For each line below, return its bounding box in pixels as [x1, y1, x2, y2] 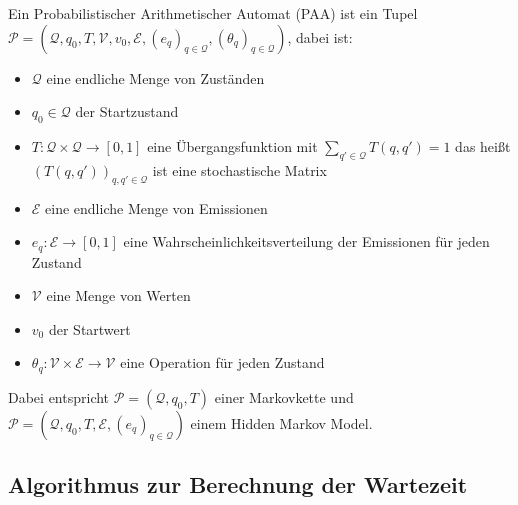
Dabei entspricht [8, 386, 110, 407]
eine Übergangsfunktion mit [147, 135, 318, 156]
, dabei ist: [287, 26, 353, 47]
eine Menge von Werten [46, 285, 191, 306]
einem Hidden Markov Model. [190, 412, 373, 433]
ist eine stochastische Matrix [152, 159, 327, 180]
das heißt [455, 135, 511, 156]
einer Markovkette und [214, 386, 354, 407]
